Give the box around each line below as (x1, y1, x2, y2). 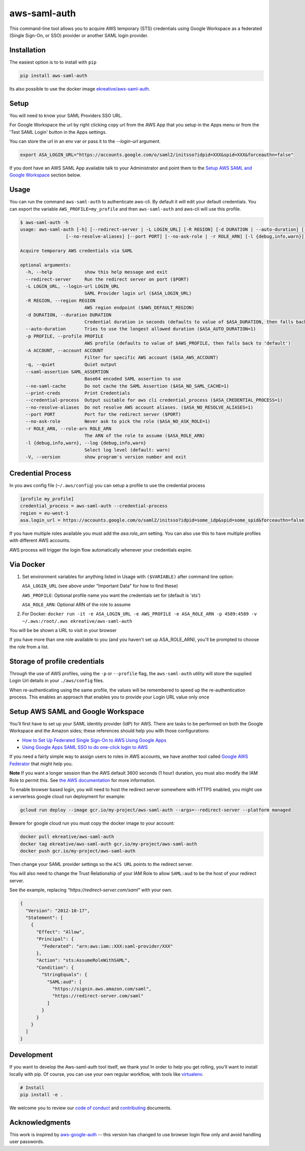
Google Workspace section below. (9, 172, 81, 178)
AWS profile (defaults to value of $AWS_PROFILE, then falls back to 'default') (84, 341, 291, 346)
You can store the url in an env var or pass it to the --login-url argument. (9, 138, 161, 144)
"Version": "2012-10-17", (25, 907, 90, 914)
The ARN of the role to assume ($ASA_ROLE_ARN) (84, 433, 205, 439)
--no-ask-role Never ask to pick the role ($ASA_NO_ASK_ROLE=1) (25, 418, 211, 425)
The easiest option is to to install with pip (9, 59, 97, 65)
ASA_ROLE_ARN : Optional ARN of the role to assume (22, 601, 131, 608)
